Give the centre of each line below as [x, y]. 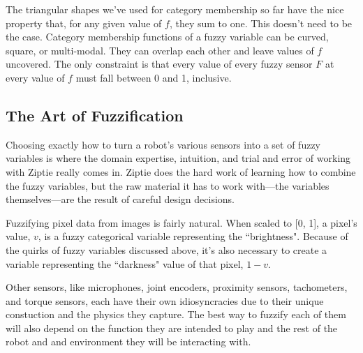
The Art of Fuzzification [95, 115]
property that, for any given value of [84, 23]
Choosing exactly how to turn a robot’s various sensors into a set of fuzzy [163, 144]
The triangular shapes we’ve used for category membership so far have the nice [175, 9]
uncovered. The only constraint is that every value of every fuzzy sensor [159, 64]
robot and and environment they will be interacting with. [128, 341]
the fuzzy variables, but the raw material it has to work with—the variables [168, 185]
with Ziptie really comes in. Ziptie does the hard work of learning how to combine [181, 171]
